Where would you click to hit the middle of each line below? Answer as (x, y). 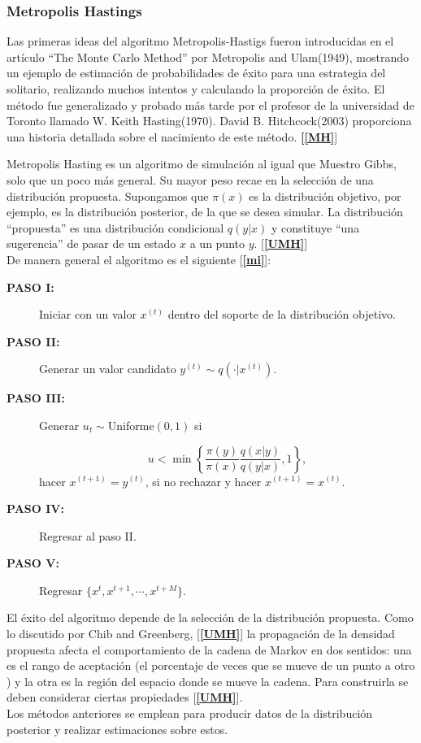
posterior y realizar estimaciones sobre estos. (117, 729)
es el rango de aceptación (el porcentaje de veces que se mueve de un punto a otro (211, 665)
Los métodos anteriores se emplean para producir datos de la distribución (190, 713)
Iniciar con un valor (88, 314)
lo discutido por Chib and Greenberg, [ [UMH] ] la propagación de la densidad (201, 634)
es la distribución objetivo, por (325, 196)
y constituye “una (315, 227)
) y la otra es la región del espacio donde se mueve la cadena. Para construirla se (208, 681)
